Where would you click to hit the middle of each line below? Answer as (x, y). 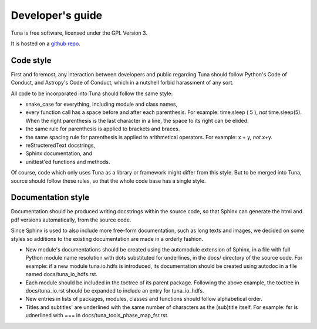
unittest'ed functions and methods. (68, 162)
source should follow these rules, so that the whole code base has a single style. (108, 181)
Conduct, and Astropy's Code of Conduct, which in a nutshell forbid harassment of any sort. (122, 83)
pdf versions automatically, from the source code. (71, 220)
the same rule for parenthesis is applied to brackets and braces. (103, 129)
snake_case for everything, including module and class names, (102, 104)
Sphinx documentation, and (59, 153)
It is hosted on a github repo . (45, 43)
